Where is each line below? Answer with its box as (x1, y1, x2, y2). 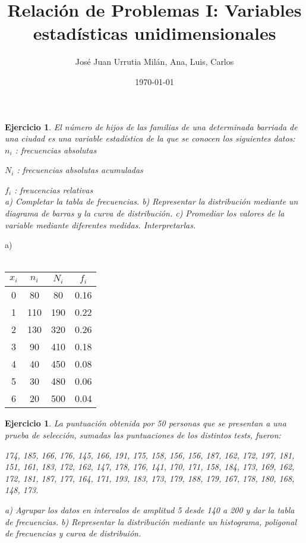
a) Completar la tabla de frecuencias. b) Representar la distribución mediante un (5, 195, 298, 208)
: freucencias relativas (14, 183, 93, 196)
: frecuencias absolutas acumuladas (17, 164, 143, 176)
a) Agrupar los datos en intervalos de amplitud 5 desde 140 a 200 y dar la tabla (5, 503, 295, 516)
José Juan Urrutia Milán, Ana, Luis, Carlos (75, 55, 234, 68)
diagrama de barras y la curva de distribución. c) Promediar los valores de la (5, 207, 285, 219)
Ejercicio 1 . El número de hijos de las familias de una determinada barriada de (5, 120, 298, 133)
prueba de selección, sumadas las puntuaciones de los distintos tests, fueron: (5, 428, 281, 441)
